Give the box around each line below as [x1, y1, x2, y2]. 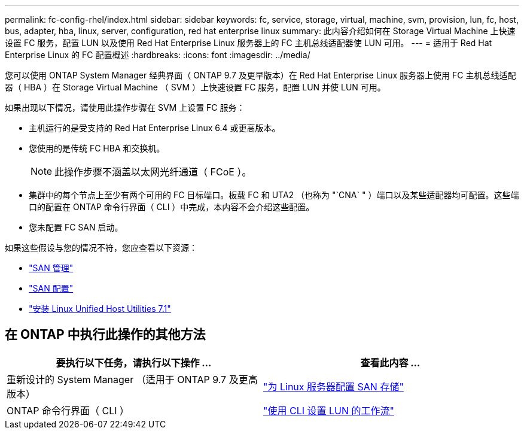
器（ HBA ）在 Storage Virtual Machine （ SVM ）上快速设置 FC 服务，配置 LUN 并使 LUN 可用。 [5, 82, 386, 92]
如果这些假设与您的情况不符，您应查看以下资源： [5, 242, 197, 253]
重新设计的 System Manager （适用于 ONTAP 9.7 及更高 [7, 373, 258, 386]
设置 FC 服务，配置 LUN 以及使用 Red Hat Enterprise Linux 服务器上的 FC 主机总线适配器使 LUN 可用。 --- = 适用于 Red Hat [5, 38, 492, 48]
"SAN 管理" [29, 263, 74, 273]
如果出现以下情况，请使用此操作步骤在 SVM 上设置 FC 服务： [5, 102, 245, 113]
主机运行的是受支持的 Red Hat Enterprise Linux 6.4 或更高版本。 [29, 123, 281, 133]
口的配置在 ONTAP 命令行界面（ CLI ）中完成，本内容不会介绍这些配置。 [29, 202, 315, 212]
